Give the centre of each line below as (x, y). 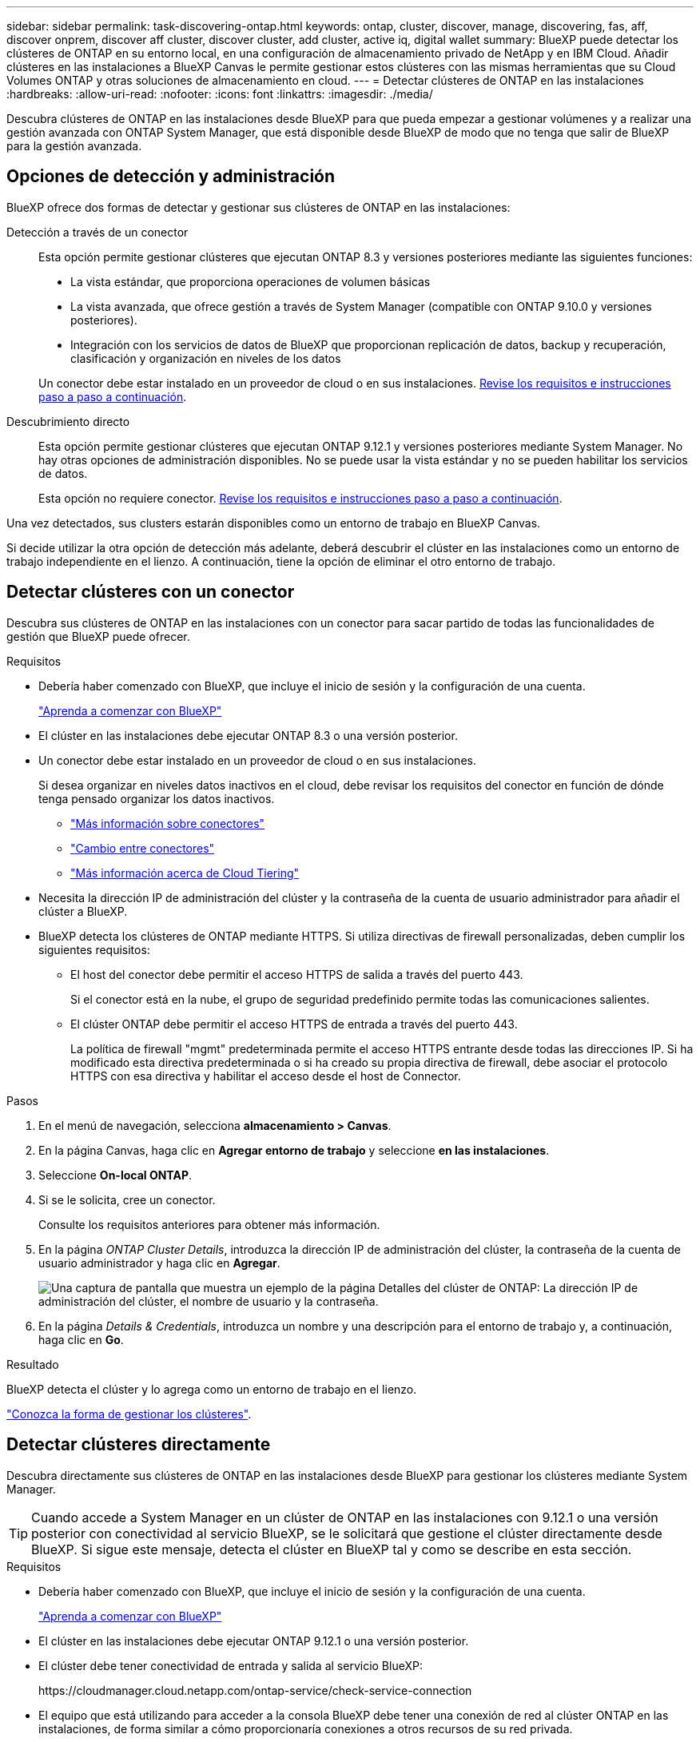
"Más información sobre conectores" (168, 823)
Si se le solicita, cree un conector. (127, 1199)
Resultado (33, 1364)
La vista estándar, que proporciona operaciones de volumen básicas (251, 281)
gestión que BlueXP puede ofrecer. (98, 636)
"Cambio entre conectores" (143, 848)
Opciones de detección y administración (171, 177)
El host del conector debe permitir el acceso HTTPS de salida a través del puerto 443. (297, 974)
